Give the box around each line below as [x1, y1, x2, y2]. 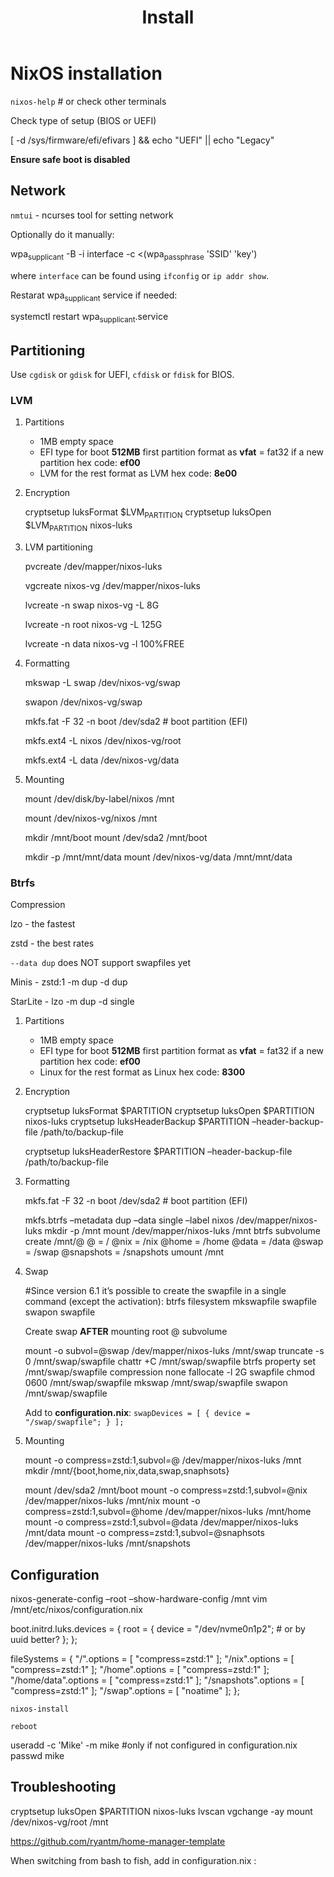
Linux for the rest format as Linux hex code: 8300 [39, 1066, 246, 1078]
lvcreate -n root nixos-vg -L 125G [24, 618, 163, 630]
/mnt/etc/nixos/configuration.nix [10, 1603, 143, 1615]
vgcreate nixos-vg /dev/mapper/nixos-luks [24, 579, 201, 591]
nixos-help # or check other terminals [10, 95, 167, 107]
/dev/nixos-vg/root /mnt [10, 1816, 109, 1828]
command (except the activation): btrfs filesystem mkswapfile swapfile [24, 1296, 318, 1308]
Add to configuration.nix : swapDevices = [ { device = [24, 1407, 251, 1419]
